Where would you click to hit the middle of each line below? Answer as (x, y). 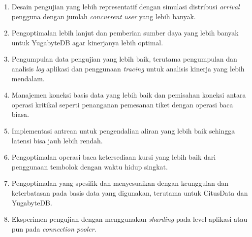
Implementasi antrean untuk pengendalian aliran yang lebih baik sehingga (123, 130)
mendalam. (28, 78)
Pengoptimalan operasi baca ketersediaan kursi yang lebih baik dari (114, 157)
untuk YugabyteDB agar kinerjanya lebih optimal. (87, 42)
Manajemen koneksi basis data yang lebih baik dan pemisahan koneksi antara (129, 95)
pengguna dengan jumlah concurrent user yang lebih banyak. (104, 16)
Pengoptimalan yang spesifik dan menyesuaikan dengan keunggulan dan (120, 183)
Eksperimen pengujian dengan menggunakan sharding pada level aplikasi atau (129, 219)
